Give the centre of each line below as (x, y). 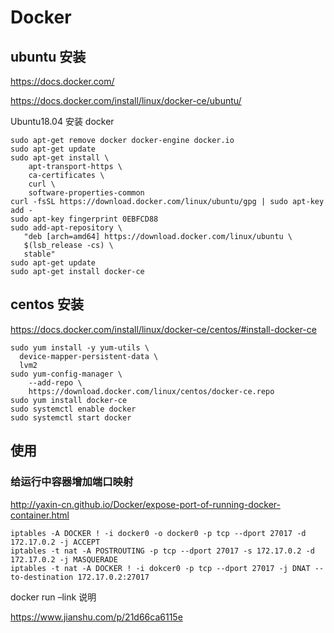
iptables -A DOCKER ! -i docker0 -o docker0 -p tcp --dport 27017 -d (158, 533)
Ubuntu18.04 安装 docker (62, 121)
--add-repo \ (55, 382)
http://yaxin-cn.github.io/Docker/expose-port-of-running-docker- (145, 504)
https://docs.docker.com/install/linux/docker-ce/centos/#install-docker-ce (163, 329)
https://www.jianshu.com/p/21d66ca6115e (96, 617)
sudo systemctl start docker (71, 417)
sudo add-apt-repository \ (66, 228)
